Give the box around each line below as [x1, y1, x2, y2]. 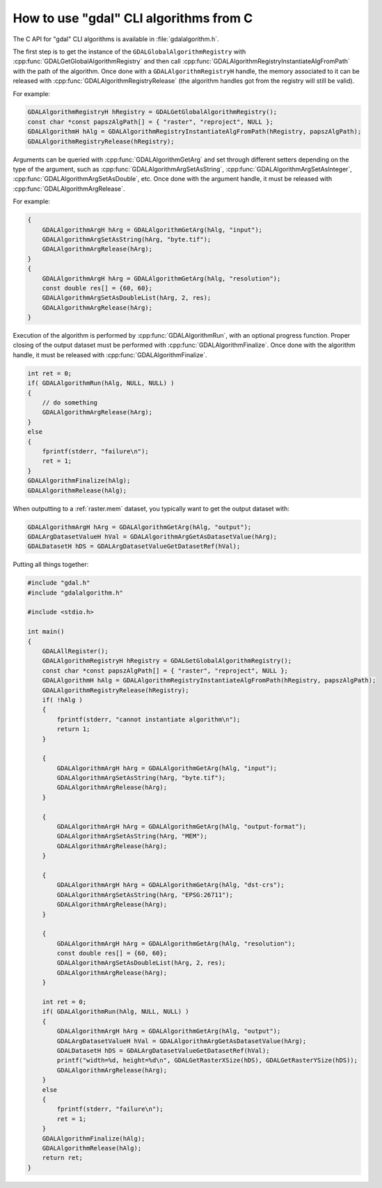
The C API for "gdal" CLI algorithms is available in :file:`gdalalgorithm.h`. [13, 35, 219, 43]
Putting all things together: [13, 561, 89, 569]
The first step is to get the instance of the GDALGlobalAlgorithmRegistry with [13, 47, 246, 56]
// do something [42, 399, 97, 407]
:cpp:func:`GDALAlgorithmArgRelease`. [13, 185, 125, 193]
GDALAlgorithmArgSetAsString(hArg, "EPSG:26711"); [56, 891, 233, 898]
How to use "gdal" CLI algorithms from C [13, 10, 253, 26]
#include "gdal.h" [27, 579, 90, 587]
